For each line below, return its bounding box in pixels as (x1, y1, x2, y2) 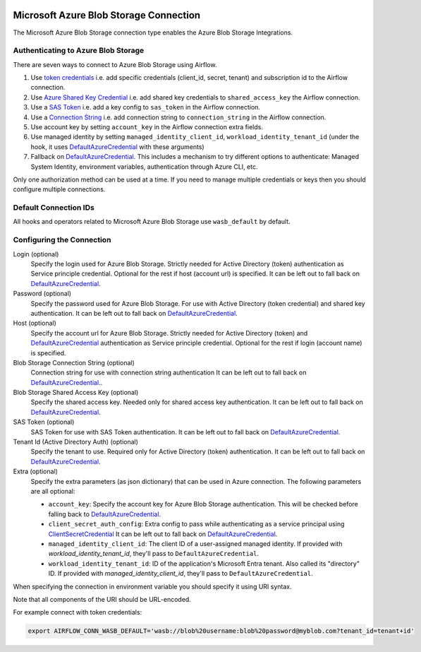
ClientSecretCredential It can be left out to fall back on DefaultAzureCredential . (48, 530, 278, 538)
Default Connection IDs (13, 203, 94, 213)
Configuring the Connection (13, 235, 111, 245)
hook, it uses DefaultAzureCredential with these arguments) (30, 142, 205, 151)
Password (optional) (13, 290, 72, 298)
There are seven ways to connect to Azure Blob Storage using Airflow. (13, 60, 217, 69)
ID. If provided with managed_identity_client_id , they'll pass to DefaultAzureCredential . (48, 569, 313, 578)
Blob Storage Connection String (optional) (13, 358, 135, 367)
